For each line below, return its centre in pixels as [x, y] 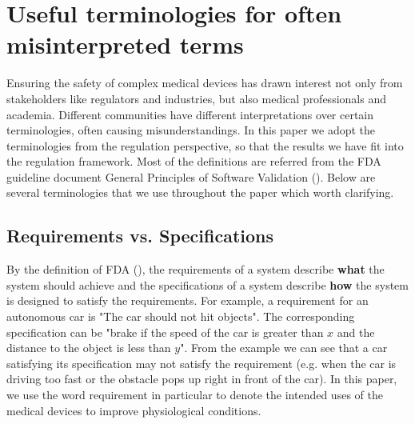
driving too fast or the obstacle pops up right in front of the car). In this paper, [202, 379]
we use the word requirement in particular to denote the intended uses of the [195, 395]
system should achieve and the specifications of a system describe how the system [207, 284]
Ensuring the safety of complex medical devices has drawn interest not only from [205, 83]
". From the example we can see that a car [284, 348]
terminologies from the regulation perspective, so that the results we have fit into [205, 145]
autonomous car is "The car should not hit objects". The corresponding [181, 316]
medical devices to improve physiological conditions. [134, 410]
